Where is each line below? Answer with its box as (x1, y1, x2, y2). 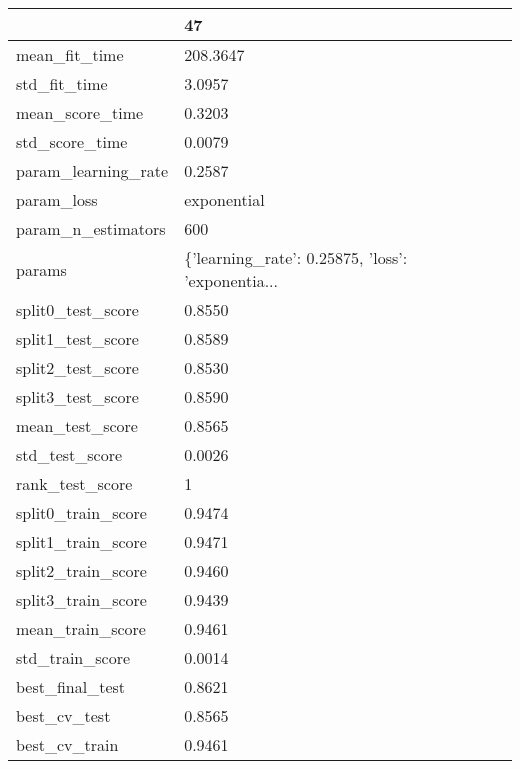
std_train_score (16, 646, 131, 669)
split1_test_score (16, 327, 139, 350)
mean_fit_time (16, 43, 124, 66)
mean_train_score (16, 617, 146, 640)
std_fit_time (16, 72, 108, 95)
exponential (184, 188, 265, 211)
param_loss (16, 188, 98, 211)
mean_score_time (16, 101, 144, 124)
